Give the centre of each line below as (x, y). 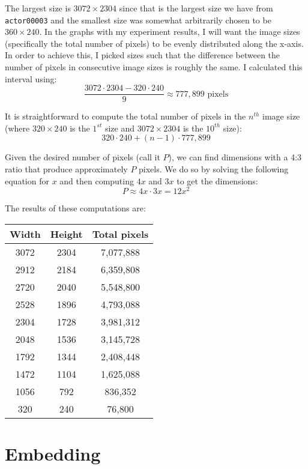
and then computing (97, 180)
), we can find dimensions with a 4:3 (235, 157)
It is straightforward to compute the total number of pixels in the (125, 116)
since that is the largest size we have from (196, 8)
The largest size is (38, 8)
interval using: (31, 78)
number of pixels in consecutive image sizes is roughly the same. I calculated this (154, 67)
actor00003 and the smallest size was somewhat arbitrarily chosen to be (138, 20)
